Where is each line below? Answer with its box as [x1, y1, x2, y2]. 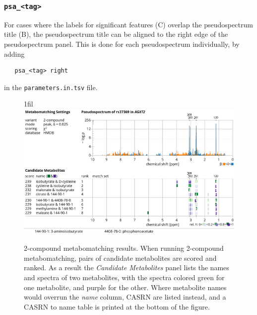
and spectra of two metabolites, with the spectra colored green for [24, 272, 225, 282]
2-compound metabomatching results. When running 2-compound [24, 243, 224, 253]
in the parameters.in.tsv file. [4, 82, 98, 92]
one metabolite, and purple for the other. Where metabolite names [24, 282, 227, 292]
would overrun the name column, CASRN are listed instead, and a [24, 292, 226, 302]
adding [4, 48, 25, 59]
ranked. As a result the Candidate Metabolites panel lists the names [24, 262, 229, 273]
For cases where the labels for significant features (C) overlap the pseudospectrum [4, 19, 253, 29]
